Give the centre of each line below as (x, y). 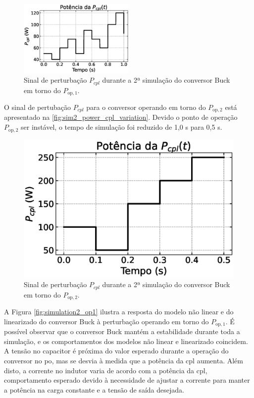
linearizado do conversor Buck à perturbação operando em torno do (106, 321)
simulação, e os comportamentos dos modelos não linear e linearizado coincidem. (126, 341)
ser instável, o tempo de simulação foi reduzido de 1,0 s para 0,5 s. (122, 127)
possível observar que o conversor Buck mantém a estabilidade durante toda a (122, 331)
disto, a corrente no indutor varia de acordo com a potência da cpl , (106, 370)
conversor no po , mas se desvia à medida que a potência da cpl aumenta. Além (124, 360)
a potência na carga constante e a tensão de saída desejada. (94, 389)
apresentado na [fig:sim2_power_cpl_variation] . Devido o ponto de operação (121, 117)
